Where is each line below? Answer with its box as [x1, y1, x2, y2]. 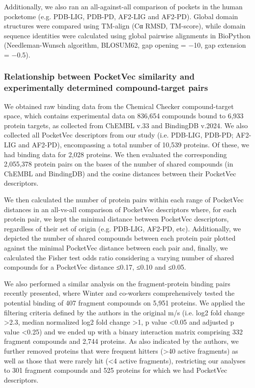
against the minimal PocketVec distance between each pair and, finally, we [4, 243, 228, 253]
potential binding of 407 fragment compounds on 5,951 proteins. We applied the [4, 297, 245, 307]
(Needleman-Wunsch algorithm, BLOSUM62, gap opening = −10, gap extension [4, 40, 246, 50]
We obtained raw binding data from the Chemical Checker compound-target [4, 101, 234, 111]
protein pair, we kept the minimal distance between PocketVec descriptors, [4, 214, 229, 224]
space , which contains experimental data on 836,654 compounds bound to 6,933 [4, 111, 244, 121]
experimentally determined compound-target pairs [4, 82, 208, 94]
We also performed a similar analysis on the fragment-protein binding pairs [4, 278, 230, 288]
